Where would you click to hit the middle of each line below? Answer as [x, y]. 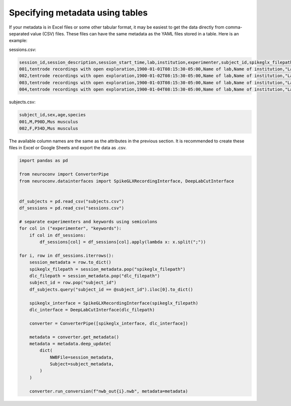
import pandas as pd [43, 161]
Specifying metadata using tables [78, 13]
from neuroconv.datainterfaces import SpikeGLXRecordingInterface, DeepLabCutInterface [127, 181]
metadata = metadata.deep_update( [70, 344]
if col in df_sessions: [57, 235]
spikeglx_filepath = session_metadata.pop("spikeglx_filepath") [107, 269]
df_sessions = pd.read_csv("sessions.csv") [72, 208]
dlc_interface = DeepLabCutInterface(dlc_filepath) [92, 310]
